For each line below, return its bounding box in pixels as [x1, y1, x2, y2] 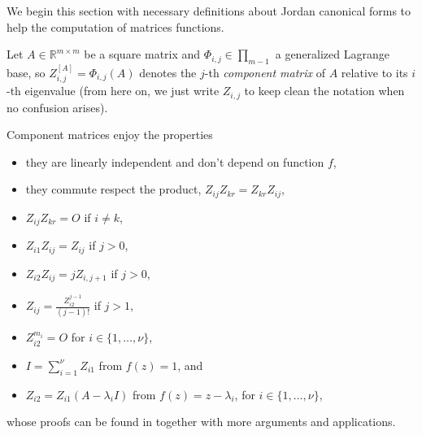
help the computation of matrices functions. [7, 18, 224, 35]
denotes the [139, 63, 197, 80]
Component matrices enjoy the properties [7, 126, 213, 143]
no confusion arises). [7, 98, 108, 115]
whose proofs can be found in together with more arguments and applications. [7, 413, 396, 430]
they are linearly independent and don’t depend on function [25, 153, 324, 170]
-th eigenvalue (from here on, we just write [7, 82, 220, 99]
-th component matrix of [204, 63, 326, 80]
